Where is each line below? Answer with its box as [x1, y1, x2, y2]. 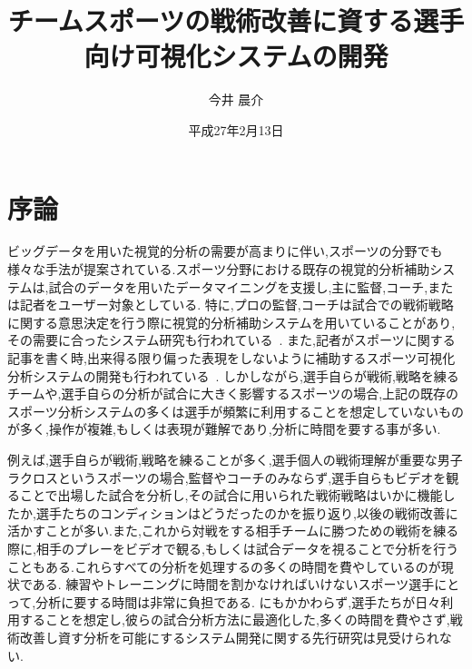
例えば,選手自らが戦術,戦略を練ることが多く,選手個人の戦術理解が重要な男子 [7, 449, 463, 468]
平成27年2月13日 [188, 120, 284, 139]
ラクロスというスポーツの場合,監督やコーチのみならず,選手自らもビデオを [7, 467, 447, 487]
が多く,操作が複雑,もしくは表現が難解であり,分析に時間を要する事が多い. [7, 419, 441, 438]
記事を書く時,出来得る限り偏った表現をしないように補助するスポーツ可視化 [7, 349, 456, 367]
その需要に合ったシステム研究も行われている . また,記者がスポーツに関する [7, 330, 456, 349]
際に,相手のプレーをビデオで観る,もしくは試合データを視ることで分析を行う [7, 538, 459, 557]
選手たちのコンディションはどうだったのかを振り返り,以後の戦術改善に [35, 503, 458, 522]
